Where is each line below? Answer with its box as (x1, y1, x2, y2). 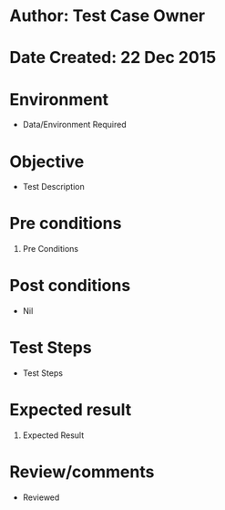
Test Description (22, 182, 85, 193)
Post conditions (9, 276, 131, 297)
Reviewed (22, 492, 60, 503)
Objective (9, 151, 85, 172)
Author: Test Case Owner (9, 5, 206, 26)
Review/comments (9, 462, 155, 483)
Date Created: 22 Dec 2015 (9, 47, 217, 68)
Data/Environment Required (22, 120, 127, 130)
